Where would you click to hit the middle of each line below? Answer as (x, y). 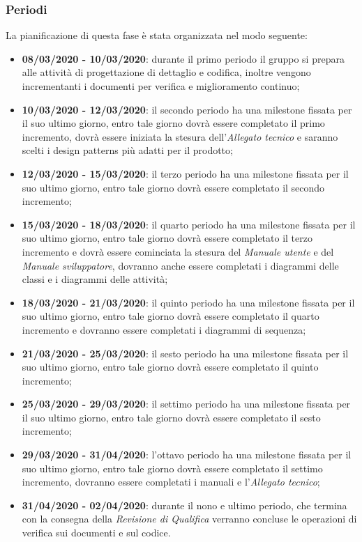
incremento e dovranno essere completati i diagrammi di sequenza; (164, 329)
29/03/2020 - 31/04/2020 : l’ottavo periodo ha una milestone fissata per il (187, 455)
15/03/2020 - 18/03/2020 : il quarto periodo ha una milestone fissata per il (189, 224)
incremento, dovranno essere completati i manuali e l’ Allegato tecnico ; (171, 482)
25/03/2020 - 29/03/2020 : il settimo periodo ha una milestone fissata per (186, 404)
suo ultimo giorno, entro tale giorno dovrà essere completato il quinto (170, 367)
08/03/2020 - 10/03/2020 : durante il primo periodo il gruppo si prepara (183, 58)
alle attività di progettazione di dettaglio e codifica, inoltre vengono (166, 72)
